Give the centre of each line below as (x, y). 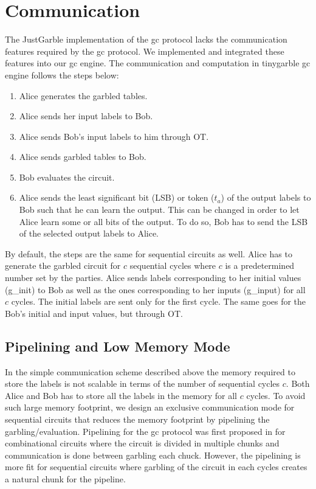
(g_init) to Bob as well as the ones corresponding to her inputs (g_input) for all (155, 289)
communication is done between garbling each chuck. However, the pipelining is (153, 455)
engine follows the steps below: (62, 75)
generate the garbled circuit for (63, 265)
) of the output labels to (266, 197)
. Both (298, 383)
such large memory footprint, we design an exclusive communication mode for (150, 407)
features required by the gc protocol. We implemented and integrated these (145, 51)
